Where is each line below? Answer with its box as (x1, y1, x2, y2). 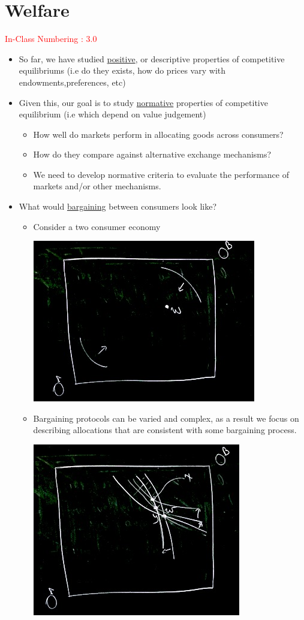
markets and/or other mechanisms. (33, 180, 161, 192)
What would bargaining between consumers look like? (19, 200, 217, 213)
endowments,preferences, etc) (19, 75, 126, 88)
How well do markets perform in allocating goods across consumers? (33, 128, 284, 140)
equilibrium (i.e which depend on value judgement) (19, 108, 206, 120)
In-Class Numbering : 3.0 (5, 32, 97, 45)
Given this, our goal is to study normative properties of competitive (19, 96, 268, 108)
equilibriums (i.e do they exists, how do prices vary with (19, 64, 225, 77)
